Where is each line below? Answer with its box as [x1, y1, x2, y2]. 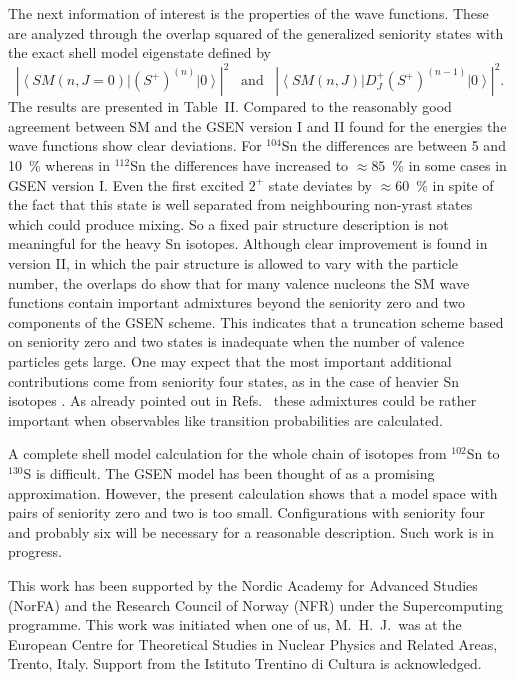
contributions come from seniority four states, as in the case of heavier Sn [8, 370, 459, 391]
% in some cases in [392, 155, 507, 176]
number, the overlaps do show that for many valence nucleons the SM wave [8, 272, 470, 293]
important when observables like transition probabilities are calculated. [8, 409, 443, 430]
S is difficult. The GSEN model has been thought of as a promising [23, 462, 435, 483]
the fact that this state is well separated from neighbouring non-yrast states [8, 194, 473, 215]
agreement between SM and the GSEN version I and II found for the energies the [8, 115, 507, 136]
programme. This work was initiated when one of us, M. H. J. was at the [8, 614, 462, 635]
